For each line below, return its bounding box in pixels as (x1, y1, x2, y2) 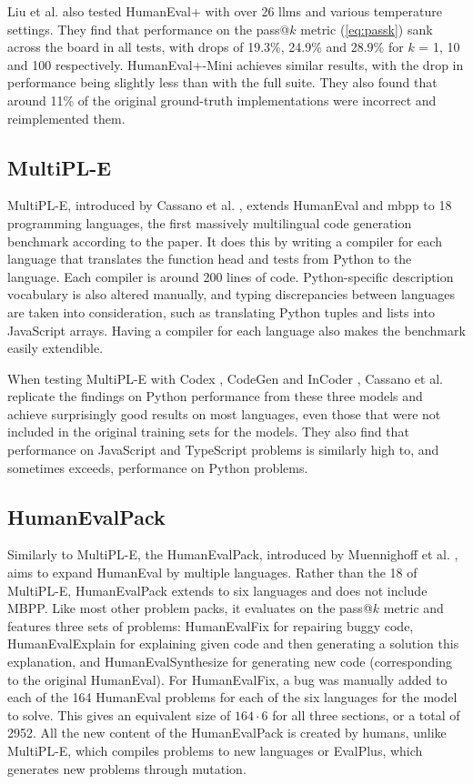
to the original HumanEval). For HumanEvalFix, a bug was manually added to (7, 669, 448, 689)
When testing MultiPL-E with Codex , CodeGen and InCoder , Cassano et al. (7, 368, 443, 387)
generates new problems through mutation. (7, 759, 247, 778)
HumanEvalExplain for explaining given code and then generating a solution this (7, 634, 459, 653)
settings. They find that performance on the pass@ (7, 19, 290, 38)
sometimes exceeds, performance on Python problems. (7, 457, 308, 477)
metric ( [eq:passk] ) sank (300, 19, 433, 38)
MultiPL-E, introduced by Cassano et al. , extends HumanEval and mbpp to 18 (7, 196, 452, 215)
